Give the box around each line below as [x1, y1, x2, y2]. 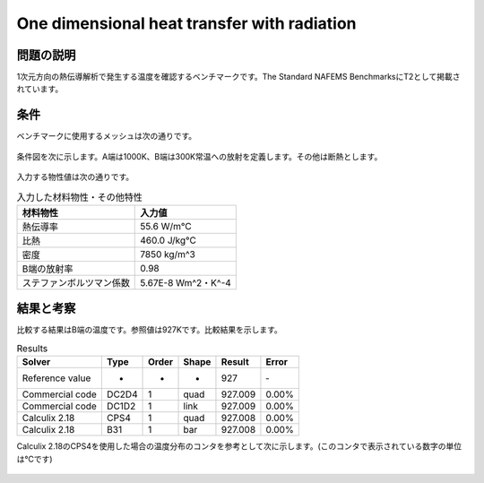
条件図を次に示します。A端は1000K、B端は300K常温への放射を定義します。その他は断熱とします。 [16, 151, 383, 161]
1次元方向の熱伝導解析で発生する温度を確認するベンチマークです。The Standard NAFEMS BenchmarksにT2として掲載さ [16, 72, 461, 82]
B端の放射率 [22, 263, 73, 275]
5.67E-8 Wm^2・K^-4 [140, 276, 232, 289]
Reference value [22, 372, 91, 384]
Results [16, 342, 48, 354]
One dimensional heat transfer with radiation [16, 13, 357, 33]
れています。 [16, 83, 64, 94]
